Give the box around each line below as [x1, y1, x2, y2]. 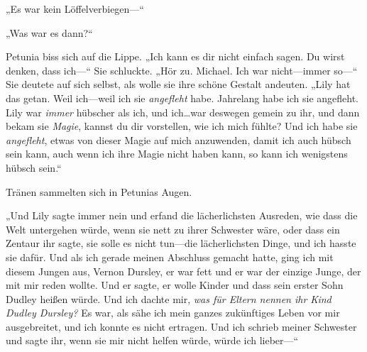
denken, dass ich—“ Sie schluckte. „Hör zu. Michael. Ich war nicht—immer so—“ [6, 62, 358, 77]
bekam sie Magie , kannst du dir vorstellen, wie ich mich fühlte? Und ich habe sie [6, 119, 358, 133]
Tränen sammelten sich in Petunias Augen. [6, 184, 192, 199]
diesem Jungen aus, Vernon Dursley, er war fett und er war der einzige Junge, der [6, 263, 361, 278]
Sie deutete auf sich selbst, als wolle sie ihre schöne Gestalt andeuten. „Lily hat [6, 77, 351, 92]
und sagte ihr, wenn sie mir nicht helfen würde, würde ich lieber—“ [6, 333, 299, 348]
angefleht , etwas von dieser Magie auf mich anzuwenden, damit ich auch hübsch [6, 132, 351, 147]
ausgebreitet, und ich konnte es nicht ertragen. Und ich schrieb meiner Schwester [6, 319, 357, 334]
